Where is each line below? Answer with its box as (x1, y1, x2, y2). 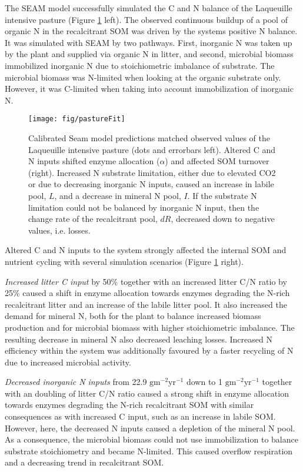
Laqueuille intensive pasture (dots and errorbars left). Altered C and (28, 143, 275, 155)
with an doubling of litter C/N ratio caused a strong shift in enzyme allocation (5, 387, 289, 399)
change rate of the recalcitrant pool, (28, 212, 158, 225)
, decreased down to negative (171, 212, 275, 225)
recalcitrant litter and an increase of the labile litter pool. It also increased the (5, 298, 287, 310)
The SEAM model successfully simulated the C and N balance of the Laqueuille (5, 2, 292, 14)
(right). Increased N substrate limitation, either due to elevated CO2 (28, 166, 276, 178)
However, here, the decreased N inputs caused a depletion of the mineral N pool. (5, 421, 295, 434)
